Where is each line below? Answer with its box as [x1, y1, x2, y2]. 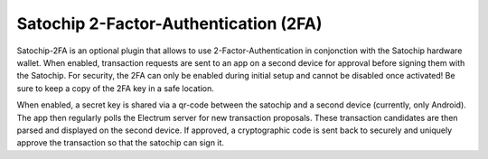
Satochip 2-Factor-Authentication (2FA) [16, 14, 323, 33]
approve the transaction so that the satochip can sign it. [16, 137, 225, 148]
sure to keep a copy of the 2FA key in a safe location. [16, 82, 214, 94]
